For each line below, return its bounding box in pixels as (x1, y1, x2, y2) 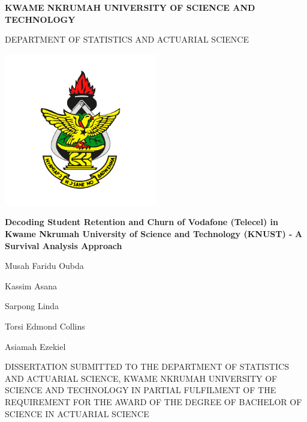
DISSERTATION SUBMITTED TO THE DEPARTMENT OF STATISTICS (5, 360, 289, 373)
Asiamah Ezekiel (5, 340, 66, 352)
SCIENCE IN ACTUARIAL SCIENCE (5, 407, 149, 420)
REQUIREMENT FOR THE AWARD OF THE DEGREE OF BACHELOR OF (5, 395, 302, 408)
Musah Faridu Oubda (5, 259, 84, 272)
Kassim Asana (5, 279, 57, 292)
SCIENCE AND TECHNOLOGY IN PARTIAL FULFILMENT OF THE (5, 384, 276, 396)
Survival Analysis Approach (5, 239, 122, 252)
